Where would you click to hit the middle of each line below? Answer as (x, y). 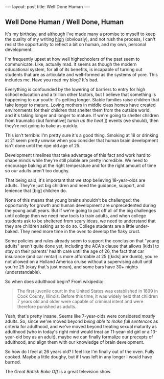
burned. (13, 362)
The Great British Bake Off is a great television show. (58, 371)
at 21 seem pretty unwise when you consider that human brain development (82, 140)
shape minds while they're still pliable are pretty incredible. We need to (77, 160)
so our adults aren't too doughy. (37, 170)
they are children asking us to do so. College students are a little (70, 226)
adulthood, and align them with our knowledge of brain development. (75, 342)
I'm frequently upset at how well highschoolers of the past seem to (72, 59)
